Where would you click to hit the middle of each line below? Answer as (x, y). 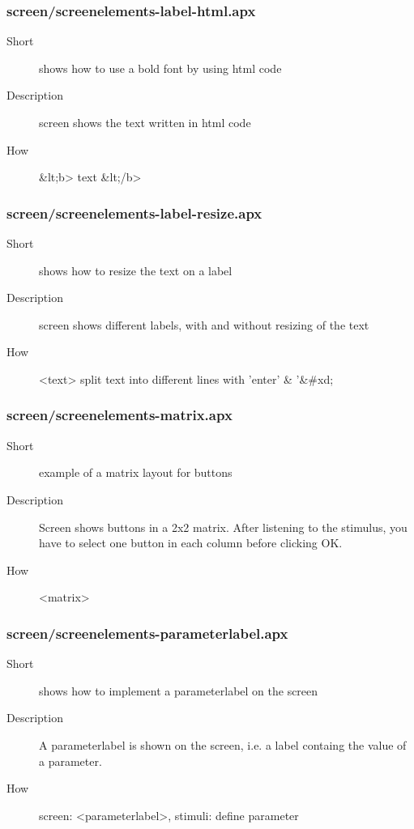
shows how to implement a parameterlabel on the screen (179, 690)
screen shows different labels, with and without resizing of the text (204, 324)
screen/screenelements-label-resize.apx (134, 213)
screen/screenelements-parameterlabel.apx (147, 633)
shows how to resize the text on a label (136, 270)
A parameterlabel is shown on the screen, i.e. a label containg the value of (223, 744)
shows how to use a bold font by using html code (160, 68)
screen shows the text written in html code (145, 122)
